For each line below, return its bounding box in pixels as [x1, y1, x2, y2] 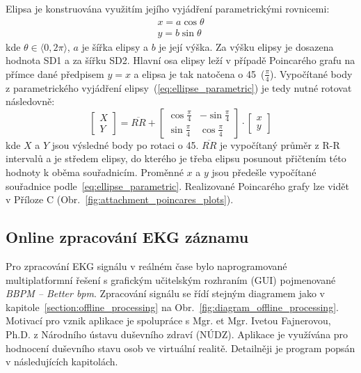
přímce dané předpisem [6, 66, 104, 81]
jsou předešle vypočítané [211, 165, 316, 180]
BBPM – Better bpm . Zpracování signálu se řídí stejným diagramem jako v [6, 286, 326, 301]
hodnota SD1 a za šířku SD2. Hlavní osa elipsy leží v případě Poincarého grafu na [6, 53, 355, 68]
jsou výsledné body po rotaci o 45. [51, 137, 199, 152]
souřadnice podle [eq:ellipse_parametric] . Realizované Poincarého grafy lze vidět [6, 178, 349, 193]
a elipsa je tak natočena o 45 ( [134, 66, 265, 81]
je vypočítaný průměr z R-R [220, 137, 340, 152]
